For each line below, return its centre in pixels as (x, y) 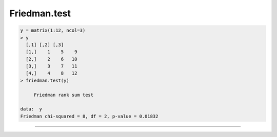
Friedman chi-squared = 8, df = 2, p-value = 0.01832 (89, 116)
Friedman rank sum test (64, 95)
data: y (31, 109)
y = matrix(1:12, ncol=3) (53, 30)
